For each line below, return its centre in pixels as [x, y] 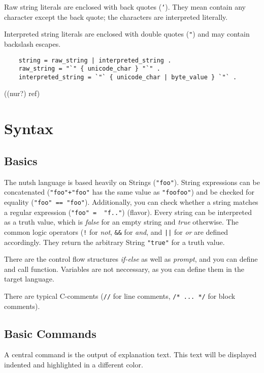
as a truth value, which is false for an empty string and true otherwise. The [121, 222]
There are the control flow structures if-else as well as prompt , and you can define [131, 259]
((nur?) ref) [22, 93]
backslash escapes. [32, 43]
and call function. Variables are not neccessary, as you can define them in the [124, 269]
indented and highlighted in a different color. [74, 364]
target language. [29, 279]
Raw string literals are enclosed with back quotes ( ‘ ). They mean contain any [125, 7]
